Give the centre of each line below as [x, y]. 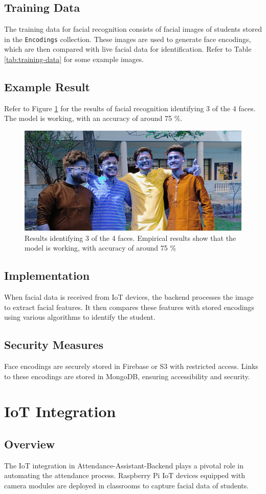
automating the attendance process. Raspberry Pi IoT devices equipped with [125, 475]
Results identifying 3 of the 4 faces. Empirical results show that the [130, 238]
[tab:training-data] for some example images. [74, 59]
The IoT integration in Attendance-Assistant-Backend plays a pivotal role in [124, 465]
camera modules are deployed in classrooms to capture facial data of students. [127, 485]
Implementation [47, 275]
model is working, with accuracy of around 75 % [101, 248]
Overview [30, 444]
